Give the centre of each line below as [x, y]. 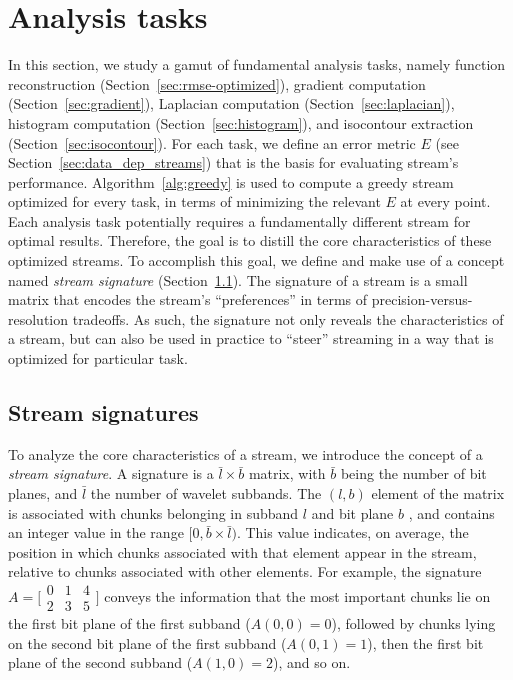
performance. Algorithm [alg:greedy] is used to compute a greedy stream [231, 181]
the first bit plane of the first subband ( [129, 623]
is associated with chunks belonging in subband [153, 512]
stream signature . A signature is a [111, 473]
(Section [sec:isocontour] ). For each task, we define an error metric [212, 142]
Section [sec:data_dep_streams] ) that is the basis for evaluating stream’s [233, 162]
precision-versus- [422, 299]
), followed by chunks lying [413, 623]
